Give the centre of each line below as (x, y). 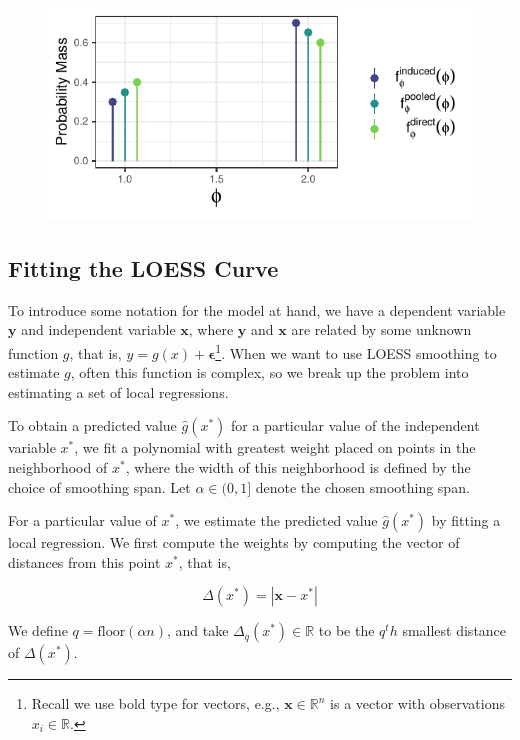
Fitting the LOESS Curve (143, 267)
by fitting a (466, 520)
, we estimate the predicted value (276, 520)
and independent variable (98, 329)
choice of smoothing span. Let (99, 486)
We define (38, 630)
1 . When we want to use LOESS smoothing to (356, 351)
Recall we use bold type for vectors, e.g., (155, 703)
